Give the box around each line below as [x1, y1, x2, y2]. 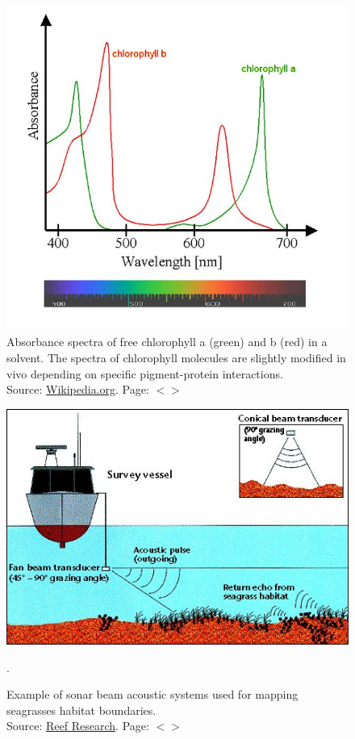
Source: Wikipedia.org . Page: [6, 381, 149, 398]
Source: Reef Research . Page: [6, 717, 149, 734]
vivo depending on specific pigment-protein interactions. [6, 365, 283, 382]
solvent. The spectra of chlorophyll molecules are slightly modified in [6, 349, 346, 366]
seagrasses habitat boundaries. [6, 701, 157, 718]
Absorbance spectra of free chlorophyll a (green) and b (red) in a [6, 333, 328, 350]
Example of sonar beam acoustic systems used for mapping [6, 686, 299, 703]
